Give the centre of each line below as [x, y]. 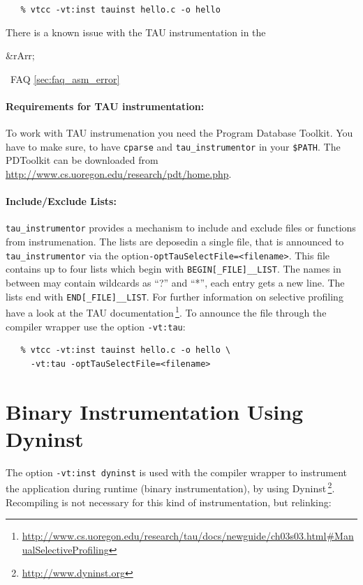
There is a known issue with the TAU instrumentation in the [136, 32]
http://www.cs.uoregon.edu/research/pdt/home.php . [119, 174]
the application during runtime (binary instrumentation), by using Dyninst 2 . [170, 487]
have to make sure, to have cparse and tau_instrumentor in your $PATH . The [173, 146]
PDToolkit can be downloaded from [82, 160]
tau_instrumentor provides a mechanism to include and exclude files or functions [181, 228]
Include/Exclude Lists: [61, 201]
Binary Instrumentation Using [155, 411]
